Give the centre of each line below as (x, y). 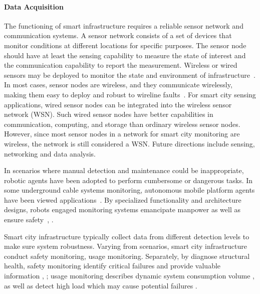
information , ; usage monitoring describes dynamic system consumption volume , (129, 276)
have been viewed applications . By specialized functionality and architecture (123, 199)
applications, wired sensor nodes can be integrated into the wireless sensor (118, 104)
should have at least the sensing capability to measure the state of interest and (125, 55)
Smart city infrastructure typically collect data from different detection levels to (127, 236)
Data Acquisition (34, 6)
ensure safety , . (29, 219)
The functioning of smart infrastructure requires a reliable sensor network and (124, 25)
